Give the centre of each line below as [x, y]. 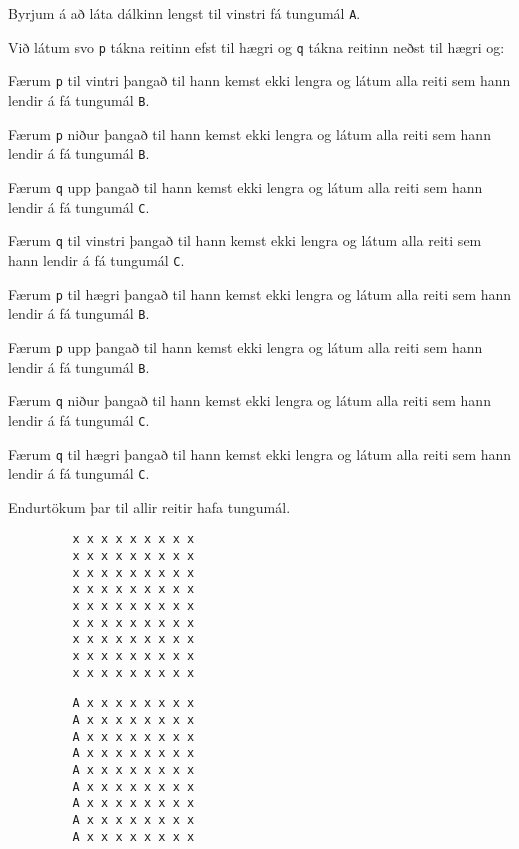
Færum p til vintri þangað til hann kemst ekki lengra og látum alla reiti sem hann [259, 80]
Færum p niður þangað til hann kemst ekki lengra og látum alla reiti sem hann [249, 133]
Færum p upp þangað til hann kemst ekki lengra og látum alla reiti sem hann [245, 346]
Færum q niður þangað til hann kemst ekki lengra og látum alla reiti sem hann [249, 400]
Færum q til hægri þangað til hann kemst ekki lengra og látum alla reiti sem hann [260, 453]
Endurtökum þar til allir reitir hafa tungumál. [149, 506]
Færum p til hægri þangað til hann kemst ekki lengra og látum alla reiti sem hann [260, 293]
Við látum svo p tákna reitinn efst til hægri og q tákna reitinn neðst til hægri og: [256, 46]
